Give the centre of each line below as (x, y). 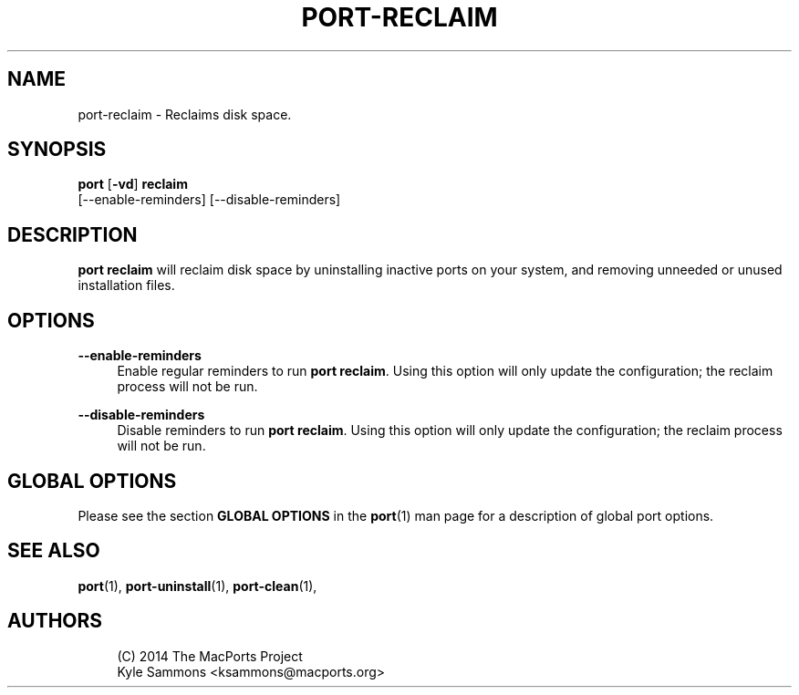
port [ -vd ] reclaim (133, 184)
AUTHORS (55, 621)
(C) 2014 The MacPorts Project (210, 656)
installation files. (126, 285)
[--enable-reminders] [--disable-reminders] (209, 200)
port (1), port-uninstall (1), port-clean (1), (197, 586)
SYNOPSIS (57, 150)
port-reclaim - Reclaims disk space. (185, 114)
